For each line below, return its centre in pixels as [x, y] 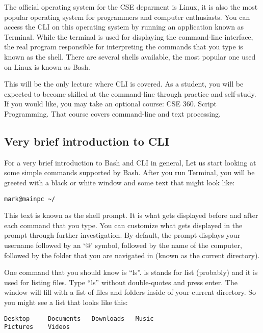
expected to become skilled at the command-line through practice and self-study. [130, 93]
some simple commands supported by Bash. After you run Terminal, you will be [129, 172]
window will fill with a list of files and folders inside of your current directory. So [130, 292]
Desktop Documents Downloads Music [79, 318]
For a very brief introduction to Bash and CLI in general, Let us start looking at [130, 162]
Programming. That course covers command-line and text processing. [112, 113]
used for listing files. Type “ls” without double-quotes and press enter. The [121, 282]
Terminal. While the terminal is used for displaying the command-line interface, [129, 36]
